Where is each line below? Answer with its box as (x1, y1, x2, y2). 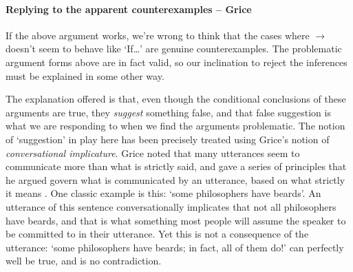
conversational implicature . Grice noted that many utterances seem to (6, 145, 300, 160)
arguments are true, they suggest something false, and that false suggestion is (6, 105, 331, 119)
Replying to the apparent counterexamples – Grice (6, 1, 252, 16)
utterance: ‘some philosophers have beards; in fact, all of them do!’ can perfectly (6, 240, 344, 254)
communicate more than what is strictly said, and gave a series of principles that (6, 159, 347, 174)
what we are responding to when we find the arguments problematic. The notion (6, 118, 345, 133)
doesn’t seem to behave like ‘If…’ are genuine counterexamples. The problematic (6, 41, 342, 56)
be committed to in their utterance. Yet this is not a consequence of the (6, 227, 309, 241)
